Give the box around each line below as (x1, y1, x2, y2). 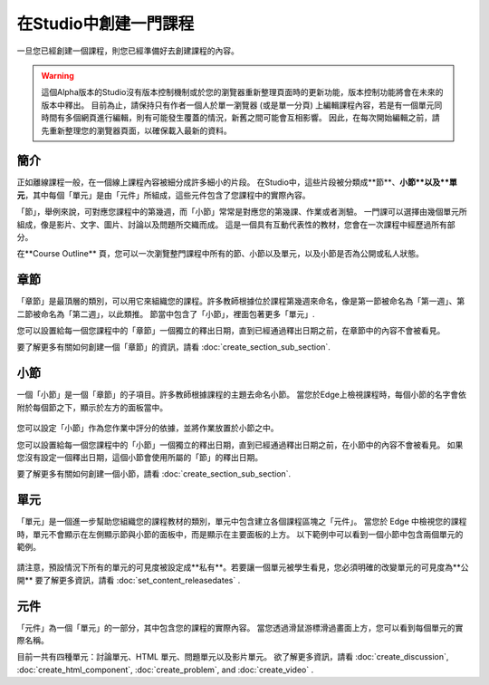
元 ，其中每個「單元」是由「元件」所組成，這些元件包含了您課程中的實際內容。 (16, 189, 311, 200)
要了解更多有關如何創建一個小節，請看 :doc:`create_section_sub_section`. (16, 468, 292, 479)
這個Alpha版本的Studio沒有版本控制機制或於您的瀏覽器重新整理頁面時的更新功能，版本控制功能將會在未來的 (41, 87, 444, 98)
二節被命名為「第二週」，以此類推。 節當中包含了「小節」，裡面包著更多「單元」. (16, 308, 315, 319)
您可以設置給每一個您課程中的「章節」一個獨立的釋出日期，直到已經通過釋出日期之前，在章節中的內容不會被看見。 (16, 325, 446, 336)
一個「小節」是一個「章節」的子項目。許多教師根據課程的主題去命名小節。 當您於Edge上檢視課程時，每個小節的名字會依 (16, 390, 466, 400)
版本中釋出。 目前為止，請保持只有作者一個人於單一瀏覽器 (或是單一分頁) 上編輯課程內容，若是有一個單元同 (41, 100, 443, 111)
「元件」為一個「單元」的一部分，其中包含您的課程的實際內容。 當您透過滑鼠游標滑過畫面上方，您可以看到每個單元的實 (16, 622, 464, 633)
